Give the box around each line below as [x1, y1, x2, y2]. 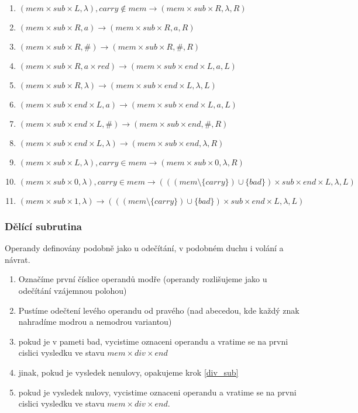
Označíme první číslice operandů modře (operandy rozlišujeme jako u [18, 273, 267, 285]
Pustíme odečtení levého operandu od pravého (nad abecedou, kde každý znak [18, 304, 300, 316]
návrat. [5, 253, 30, 265]
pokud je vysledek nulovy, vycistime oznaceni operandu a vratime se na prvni [18, 386, 297, 398]
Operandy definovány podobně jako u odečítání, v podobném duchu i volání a [5, 242, 284, 254]
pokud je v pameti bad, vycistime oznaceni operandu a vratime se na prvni [18, 335, 288, 347]
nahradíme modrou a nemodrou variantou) [18, 315, 172, 328]
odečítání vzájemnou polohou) [18, 284, 127, 296]
